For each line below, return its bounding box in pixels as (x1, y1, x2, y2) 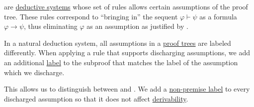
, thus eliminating (24, 21, 78, 31)
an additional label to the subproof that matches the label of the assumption (4, 57, 238, 67)
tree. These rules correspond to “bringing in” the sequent (4, 11, 178, 21)
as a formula (199, 11, 237, 21)
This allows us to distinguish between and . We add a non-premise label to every (4, 84, 250, 94)
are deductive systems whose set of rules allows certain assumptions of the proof (4, 1, 248, 11)
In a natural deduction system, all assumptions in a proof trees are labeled (4, 37, 231, 48)
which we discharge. (4, 67, 65, 77)
